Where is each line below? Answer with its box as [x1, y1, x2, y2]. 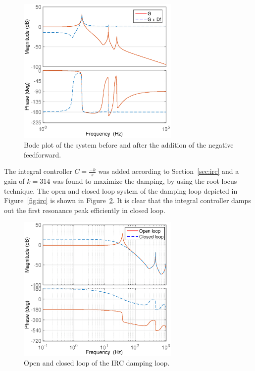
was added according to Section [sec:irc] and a [98, 166, 239, 176]
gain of [4, 176, 25, 186]
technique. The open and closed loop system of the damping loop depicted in [4, 185, 238, 196]
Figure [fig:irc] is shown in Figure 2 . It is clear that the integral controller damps [4, 195, 251, 206]
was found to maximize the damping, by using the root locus [52, 176, 237, 186]
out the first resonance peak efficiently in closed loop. [4, 205, 165, 215]
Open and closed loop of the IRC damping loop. [24, 358, 170, 368]
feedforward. [24, 149, 61, 159]
